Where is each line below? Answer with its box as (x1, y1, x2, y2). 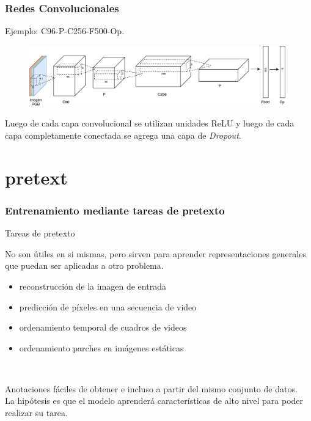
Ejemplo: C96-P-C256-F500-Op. (5, 24, 125, 37)
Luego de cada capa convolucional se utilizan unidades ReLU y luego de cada (5, 117, 295, 130)
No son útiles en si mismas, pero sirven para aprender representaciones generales (5, 247, 306, 260)
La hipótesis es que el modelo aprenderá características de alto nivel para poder (5, 394, 304, 407)
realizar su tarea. (5, 406, 68, 419)
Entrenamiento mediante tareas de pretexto (5, 202, 225, 218)
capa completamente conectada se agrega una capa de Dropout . (5, 128, 241, 141)
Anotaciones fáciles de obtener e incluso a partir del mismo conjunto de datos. (5, 382, 298, 395)
